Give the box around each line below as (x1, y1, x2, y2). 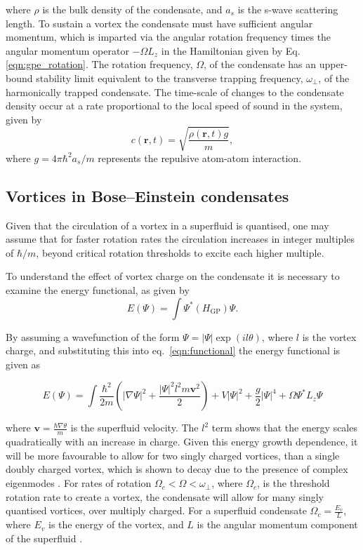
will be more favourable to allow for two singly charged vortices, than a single (6, 448, 340, 462)
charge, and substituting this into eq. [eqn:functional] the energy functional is (6, 343, 341, 358)
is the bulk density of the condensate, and (42, 2, 223, 16)
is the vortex (302, 329, 357, 344)
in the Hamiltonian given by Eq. (161, 43, 301, 58)
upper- (319, 57, 348, 72)
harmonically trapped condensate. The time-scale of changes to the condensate (6, 84, 344, 99)
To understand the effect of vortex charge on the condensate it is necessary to (6, 269, 340, 283)
